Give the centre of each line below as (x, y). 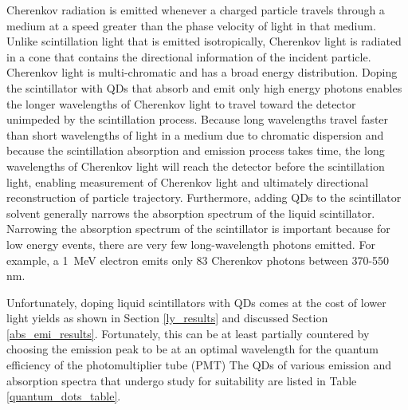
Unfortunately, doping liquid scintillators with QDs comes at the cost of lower (196, 302)
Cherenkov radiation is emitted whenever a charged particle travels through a (196, 10)
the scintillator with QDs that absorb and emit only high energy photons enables (204, 87)
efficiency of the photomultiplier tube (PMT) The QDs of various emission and (199, 365)
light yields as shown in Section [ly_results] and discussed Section (167, 318)
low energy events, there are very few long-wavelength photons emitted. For (191, 244)
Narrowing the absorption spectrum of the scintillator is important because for (198, 229)
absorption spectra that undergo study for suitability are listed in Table (182, 380)
